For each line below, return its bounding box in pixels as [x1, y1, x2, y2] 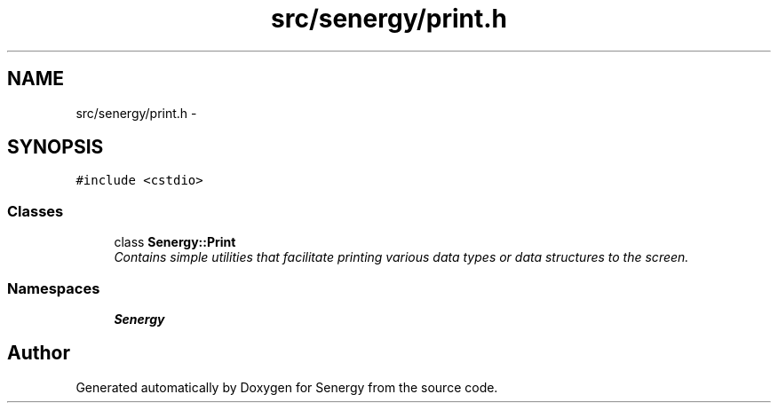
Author [7, 342, 70, 365]
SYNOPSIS [7, 136, 104, 159]
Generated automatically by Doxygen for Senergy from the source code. [75, 379, 498, 395]
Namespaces [7, 279, 100, 297]
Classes [7, 201, 64, 220]
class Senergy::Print [114, 234, 236, 250]
